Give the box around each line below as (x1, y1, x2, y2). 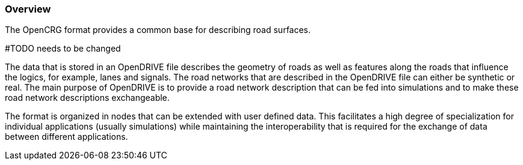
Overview (5, 3, 51, 15)
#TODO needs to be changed (5, 43, 121, 54)
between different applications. (5, 131, 128, 142)
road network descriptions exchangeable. (5, 92, 170, 103)
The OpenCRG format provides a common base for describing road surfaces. (5, 25, 311, 35)
